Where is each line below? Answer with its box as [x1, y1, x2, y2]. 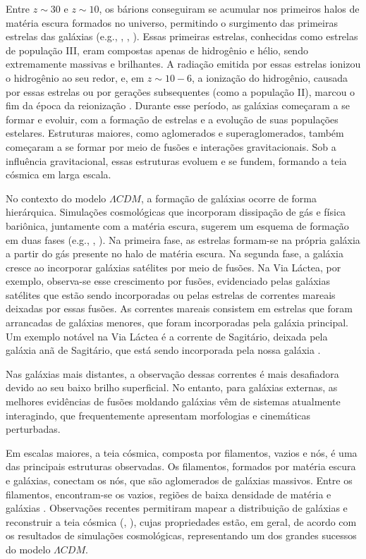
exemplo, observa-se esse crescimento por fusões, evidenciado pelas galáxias [6, 274, 331, 288]
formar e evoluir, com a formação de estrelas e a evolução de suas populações [6, 111, 338, 126]
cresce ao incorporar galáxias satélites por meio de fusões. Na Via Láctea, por [6, 259, 341, 274]
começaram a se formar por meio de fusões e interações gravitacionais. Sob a [6, 139, 336, 154]
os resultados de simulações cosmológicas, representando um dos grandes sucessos [6, 528, 357, 543]
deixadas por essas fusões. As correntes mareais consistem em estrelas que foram [6, 301, 353, 316]
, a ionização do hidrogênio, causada [192, 70, 348, 85]
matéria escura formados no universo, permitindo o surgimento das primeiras [6, 15, 338, 30]
